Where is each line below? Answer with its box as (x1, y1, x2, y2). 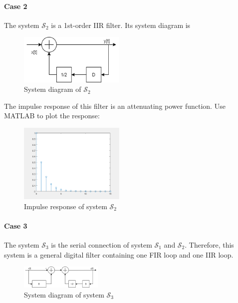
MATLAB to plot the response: (4, 110, 100, 121)
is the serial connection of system (51, 240, 152, 250)
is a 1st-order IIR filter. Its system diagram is (51, 19, 191, 30)
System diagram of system (24, 289, 104, 300)
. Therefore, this (185, 240, 234, 250)
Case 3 (4, 220, 27, 231)
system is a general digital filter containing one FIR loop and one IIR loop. (4, 249, 234, 260)
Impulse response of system (24, 201, 107, 211)
